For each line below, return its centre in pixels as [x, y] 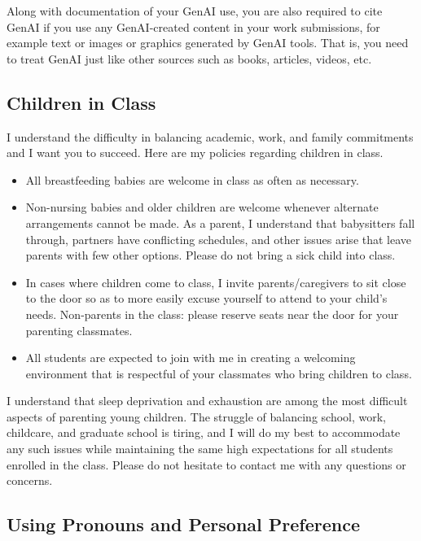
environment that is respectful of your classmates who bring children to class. [219, 373]
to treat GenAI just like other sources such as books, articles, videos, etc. [189, 58]
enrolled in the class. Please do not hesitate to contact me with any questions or [206, 464]
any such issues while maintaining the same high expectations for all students [200, 449]
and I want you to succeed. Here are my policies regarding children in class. [195, 153]
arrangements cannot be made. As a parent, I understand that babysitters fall [220, 223]
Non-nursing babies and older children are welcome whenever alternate [202, 207]
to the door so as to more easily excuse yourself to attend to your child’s [206, 298]
